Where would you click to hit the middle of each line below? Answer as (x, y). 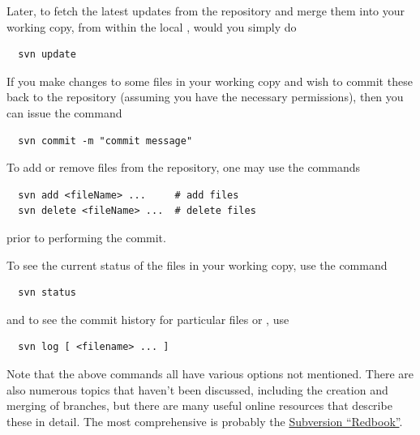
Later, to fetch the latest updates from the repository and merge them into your (206, 11)
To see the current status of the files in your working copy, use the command (197, 264)
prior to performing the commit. (86, 237)
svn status (47, 293)
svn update (47, 55)
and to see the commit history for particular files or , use (148, 319)
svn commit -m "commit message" (105, 141)
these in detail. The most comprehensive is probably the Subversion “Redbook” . (205, 421)
